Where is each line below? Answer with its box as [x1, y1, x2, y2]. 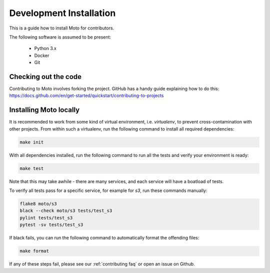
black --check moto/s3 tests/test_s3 [19, 208, 112, 213]
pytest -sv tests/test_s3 [19, 222, 83, 227]
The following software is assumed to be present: [9, 34, 111, 40]
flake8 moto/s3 [19, 201, 57, 207]
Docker [34, 52, 49, 58]
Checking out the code [9, 72, 82, 81]
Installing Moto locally [9, 105, 80, 114]
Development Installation [9, 7, 116, 18]
